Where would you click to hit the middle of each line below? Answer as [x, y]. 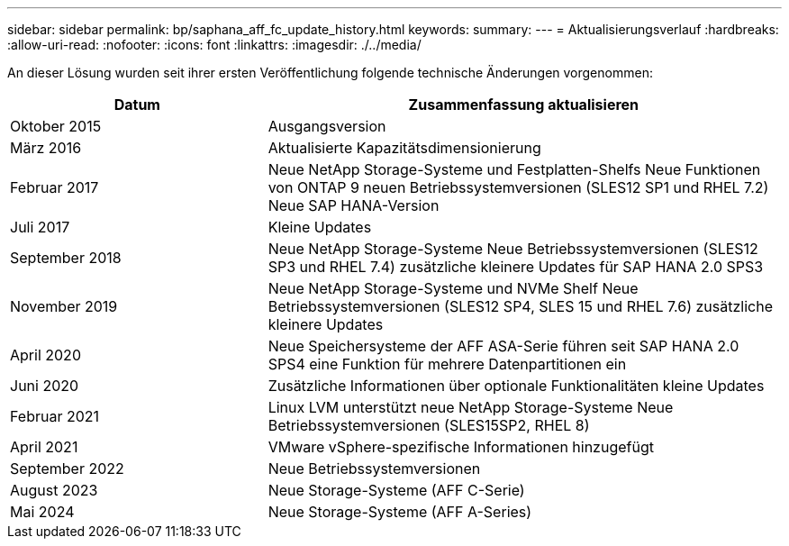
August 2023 [54, 490]
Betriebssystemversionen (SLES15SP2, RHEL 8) [429, 425]
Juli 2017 [40, 227]
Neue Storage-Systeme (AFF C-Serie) [396, 490]
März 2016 [46, 148]
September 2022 [67, 469]
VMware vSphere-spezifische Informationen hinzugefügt [461, 447]
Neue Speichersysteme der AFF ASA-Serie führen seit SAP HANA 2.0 [503, 346]
